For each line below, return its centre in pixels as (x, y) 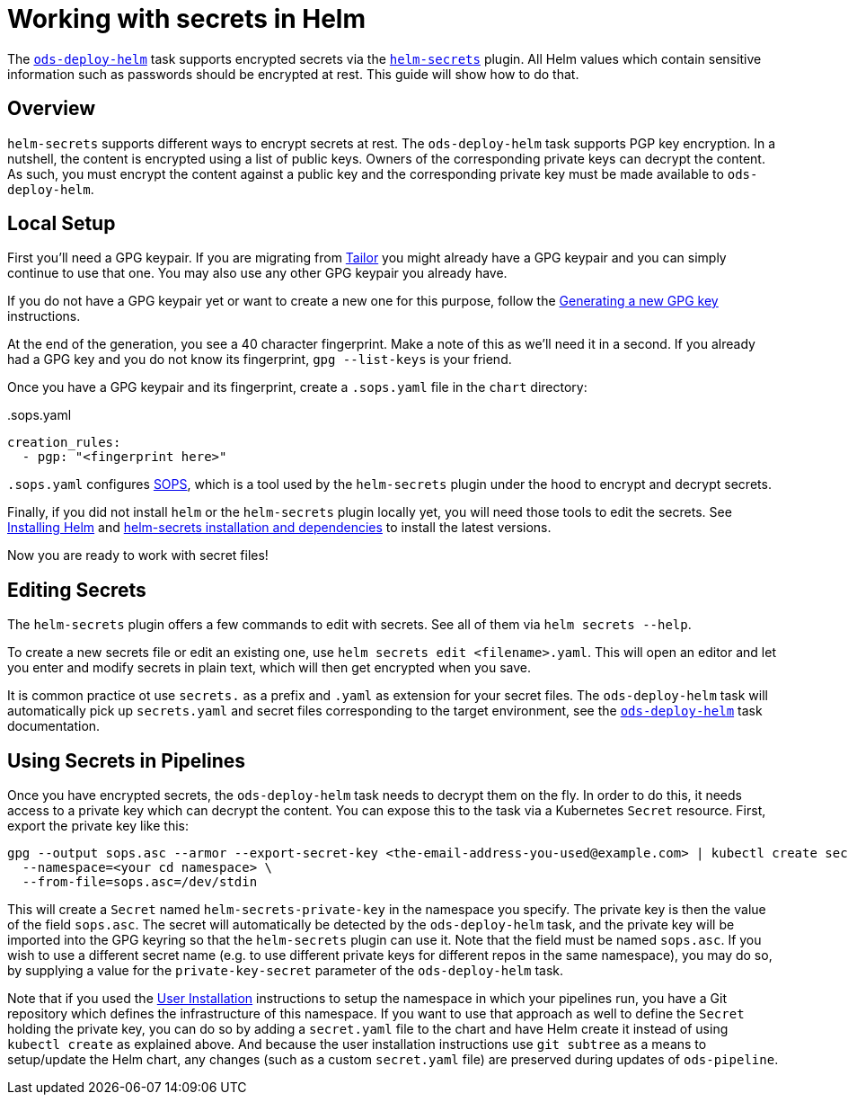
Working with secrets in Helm (187, 19)
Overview (52, 109)
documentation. (54, 726)
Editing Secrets (77, 590)
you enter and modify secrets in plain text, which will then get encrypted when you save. (269, 668)
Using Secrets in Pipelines (127, 760)
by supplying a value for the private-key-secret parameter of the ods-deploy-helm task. (286, 971)
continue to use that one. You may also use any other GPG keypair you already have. (257, 273)
